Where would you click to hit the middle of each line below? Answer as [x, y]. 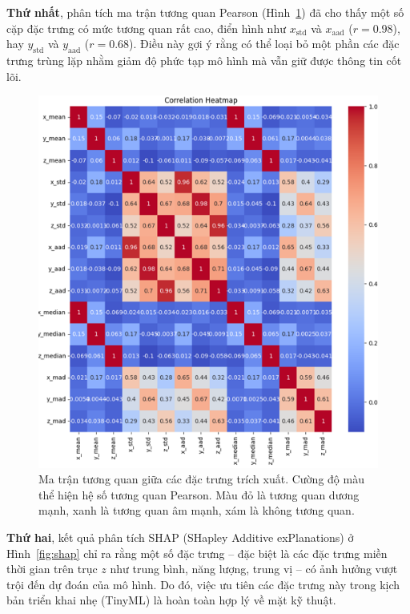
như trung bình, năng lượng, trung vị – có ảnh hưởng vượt [254, 569]
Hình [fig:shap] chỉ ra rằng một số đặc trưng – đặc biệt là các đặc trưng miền [197, 553]
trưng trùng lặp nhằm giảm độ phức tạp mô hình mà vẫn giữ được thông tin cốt [204, 60]
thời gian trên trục [52, 569]
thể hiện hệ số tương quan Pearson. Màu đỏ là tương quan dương [199, 494]
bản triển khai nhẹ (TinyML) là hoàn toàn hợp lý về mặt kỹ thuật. [171, 600]
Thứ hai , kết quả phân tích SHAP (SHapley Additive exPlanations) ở [180, 537]
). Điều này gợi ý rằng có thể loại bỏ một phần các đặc [264, 44]
